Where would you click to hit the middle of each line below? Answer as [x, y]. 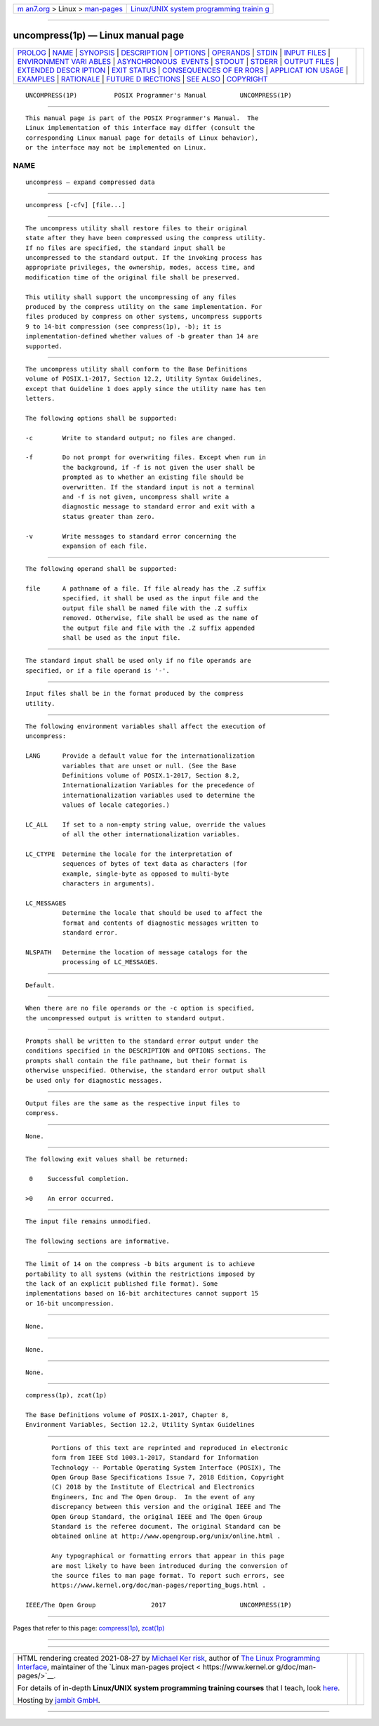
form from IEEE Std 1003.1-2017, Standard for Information [155, 1458]
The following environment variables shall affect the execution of [146, 726]
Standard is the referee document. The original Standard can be [166, 1526]
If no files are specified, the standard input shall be [126, 248]
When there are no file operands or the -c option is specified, [140, 1008]
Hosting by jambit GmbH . [59, 1700]
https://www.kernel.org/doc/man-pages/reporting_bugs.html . [159, 1586]
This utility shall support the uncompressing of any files [131, 297]
